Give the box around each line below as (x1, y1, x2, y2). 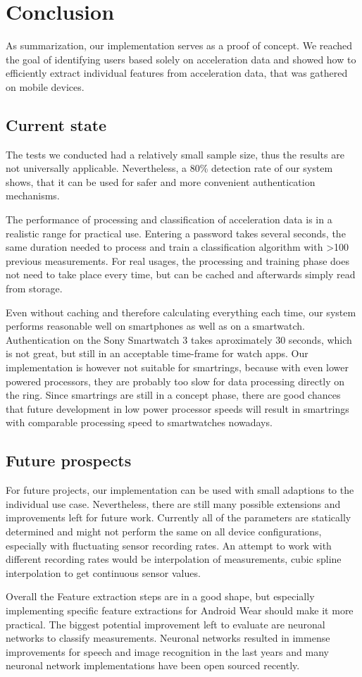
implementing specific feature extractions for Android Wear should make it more (6, 602, 354, 617)
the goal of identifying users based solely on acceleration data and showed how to (6, 51, 356, 66)
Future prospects (6, 449, 132, 471)
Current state (6, 113, 107, 135)
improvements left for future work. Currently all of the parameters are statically (6, 510, 351, 525)
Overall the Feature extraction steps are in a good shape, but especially (6, 589, 315, 604)
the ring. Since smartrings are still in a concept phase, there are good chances (6, 387, 341, 402)
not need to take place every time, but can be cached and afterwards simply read (6, 267, 356, 282)
